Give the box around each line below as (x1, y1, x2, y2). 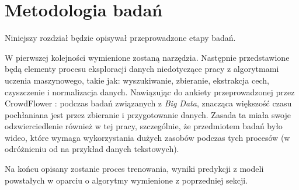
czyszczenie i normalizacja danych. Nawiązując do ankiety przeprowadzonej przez (5, 85, 295, 98)
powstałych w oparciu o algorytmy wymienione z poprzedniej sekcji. (5, 174, 248, 186)
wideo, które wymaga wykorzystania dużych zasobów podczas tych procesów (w (5, 131, 290, 143)
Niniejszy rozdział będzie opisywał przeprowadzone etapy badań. (5, 32, 236, 44)
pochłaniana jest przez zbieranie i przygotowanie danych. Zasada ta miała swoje (5, 108, 291, 120)
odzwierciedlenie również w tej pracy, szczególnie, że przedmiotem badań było (5, 120, 283, 132)
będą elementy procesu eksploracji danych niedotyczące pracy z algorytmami (5, 63, 279, 75)
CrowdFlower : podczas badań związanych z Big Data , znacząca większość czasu (5, 97, 292, 109)
